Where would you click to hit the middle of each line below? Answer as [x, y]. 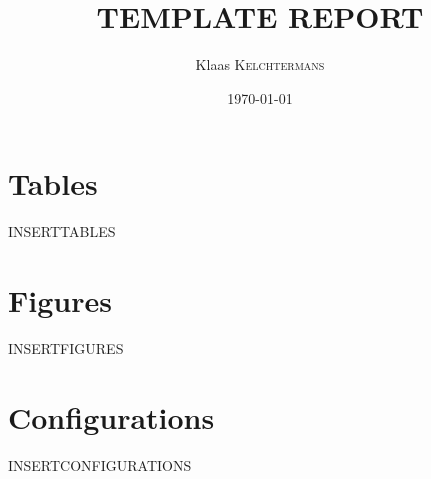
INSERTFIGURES [66, 347]
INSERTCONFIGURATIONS [100, 464]
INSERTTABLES [62, 231]
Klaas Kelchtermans [260, 64]
